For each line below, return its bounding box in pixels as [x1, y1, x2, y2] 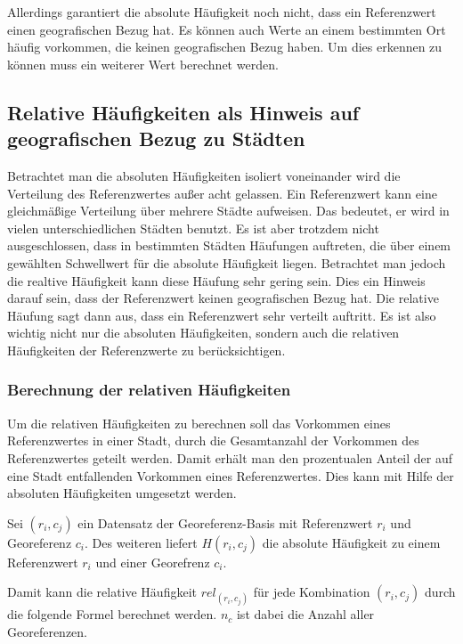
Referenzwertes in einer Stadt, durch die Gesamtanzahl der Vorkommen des [7, 431, 419, 450]
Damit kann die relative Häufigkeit [7, 583, 197, 601]
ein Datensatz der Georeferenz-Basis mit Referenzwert [77, 513, 373, 532]
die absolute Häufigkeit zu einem [262, 533, 441, 551]
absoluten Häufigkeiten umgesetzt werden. [7, 484, 237, 502]
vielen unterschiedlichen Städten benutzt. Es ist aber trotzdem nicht [7, 218, 379, 237]
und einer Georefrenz [95, 552, 210, 571]
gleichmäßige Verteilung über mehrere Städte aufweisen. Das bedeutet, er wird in [7, 201, 450, 220]
